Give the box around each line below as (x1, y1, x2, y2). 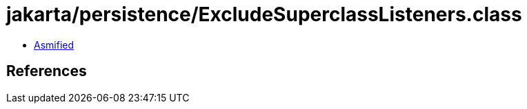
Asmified (34, 38, 74, 51)
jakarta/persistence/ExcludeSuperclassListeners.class (6, 3, 522, 26)
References (6, 62, 87, 80)
